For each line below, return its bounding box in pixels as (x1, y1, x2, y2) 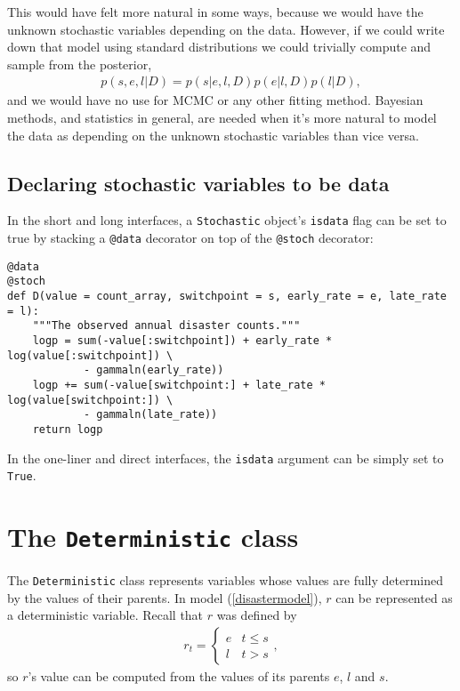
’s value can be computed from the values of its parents (28, 667, 330, 686)
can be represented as (335, 588, 453, 607)
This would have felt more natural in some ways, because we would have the (7, 3, 424, 20)
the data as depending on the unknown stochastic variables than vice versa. (7, 125, 419, 144)
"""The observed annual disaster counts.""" (32, 319, 301, 333)
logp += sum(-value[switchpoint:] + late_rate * (32, 378, 326, 391)
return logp (32, 422, 103, 436)
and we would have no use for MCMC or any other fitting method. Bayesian (7, 91, 424, 109)
